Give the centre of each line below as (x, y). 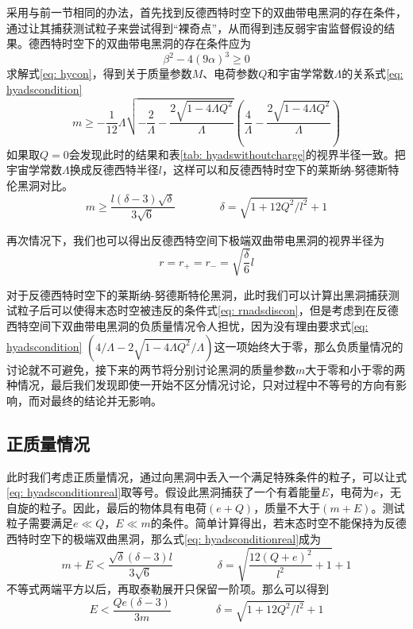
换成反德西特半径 (114, 170)
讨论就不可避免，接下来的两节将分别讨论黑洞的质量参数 (151, 369)
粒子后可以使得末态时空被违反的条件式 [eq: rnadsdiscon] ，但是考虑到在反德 (208, 310)
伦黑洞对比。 (40, 185)
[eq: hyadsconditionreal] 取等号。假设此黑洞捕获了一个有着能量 (164, 492)
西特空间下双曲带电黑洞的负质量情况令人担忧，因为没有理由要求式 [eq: (187, 325)
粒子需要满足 (40, 523)
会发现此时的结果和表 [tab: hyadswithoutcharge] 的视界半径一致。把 (237, 154)
